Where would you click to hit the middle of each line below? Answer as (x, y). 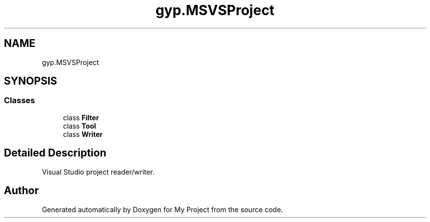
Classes (20, 100)
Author (21, 191)
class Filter (81, 117)
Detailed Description (55, 153)
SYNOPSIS (31, 81)
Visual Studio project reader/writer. (98, 172)
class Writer (83, 134)
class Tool (80, 126)
